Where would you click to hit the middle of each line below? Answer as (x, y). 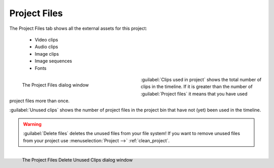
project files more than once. (40, 101)
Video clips (46, 39)
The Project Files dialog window (55, 85)
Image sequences (53, 61)
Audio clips (46, 47)
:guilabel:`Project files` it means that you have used (194, 94)
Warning (32, 124)
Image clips (47, 54)
